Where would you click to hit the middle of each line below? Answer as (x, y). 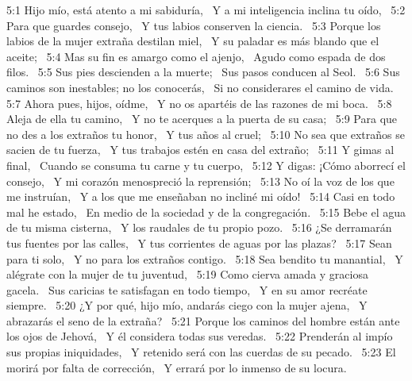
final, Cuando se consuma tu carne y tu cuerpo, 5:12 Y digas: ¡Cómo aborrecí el (206, 165)
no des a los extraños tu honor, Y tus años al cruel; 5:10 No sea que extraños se (206, 134)
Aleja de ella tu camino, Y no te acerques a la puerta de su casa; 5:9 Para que (202, 119)
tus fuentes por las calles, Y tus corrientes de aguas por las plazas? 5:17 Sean (199, 242)
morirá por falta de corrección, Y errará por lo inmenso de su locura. (177, 367)
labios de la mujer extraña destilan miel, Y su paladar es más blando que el (193, 41)
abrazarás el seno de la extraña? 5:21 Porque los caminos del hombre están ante (203, 320)
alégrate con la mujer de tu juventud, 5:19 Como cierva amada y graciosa (187, 274)
